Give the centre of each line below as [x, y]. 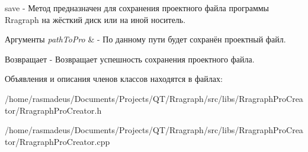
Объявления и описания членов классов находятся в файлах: [114, 79]
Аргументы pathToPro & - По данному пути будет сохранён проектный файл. [145, 39]
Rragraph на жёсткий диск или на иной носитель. [95, 19]
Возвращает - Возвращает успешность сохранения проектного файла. [130, 59]
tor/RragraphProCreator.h [53, 110]
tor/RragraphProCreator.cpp [57, 141]
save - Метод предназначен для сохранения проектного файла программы [137, 8]
